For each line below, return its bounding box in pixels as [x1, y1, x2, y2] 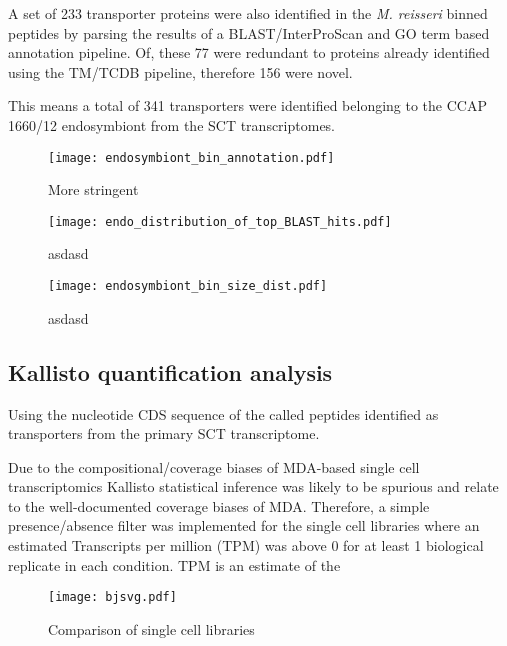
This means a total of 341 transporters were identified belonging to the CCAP [8, 95, 487, 116]
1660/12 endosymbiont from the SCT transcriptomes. [8, 114, 336, 135]
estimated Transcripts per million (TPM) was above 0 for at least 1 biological [8, 535, 484, 556]
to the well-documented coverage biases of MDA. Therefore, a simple [8, 495, 430, 516]
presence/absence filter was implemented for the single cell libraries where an [8, 515, 480, 536]
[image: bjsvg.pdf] [48, 590, 177, 605]
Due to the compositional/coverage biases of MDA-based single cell [8, 456, 420, 477]
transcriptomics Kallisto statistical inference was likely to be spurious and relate [8, 476, 499, 497]
